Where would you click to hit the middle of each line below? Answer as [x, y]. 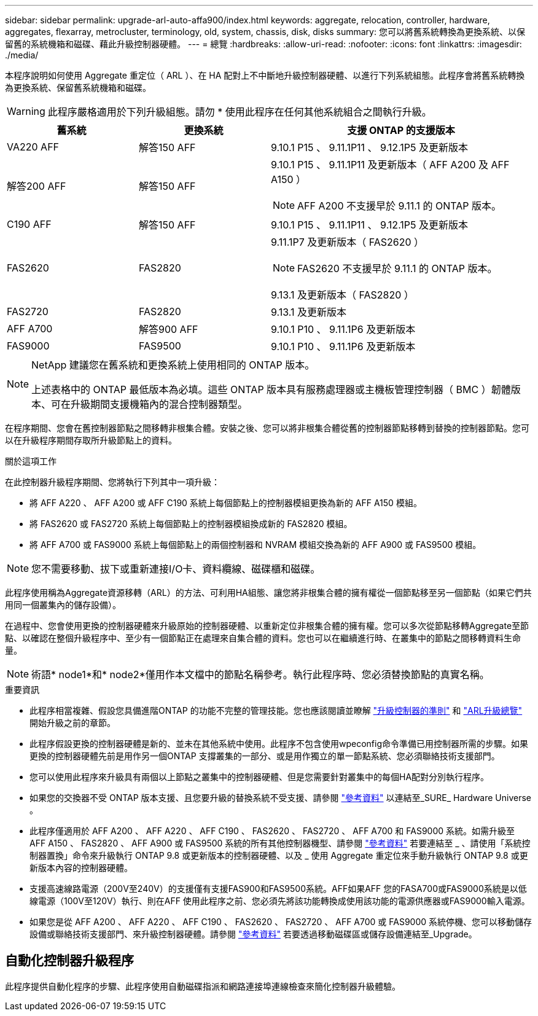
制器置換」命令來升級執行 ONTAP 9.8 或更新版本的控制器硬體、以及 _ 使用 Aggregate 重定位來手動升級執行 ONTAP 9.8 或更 [279, 855]
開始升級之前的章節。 [72, 723]
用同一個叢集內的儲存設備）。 [63, 605]
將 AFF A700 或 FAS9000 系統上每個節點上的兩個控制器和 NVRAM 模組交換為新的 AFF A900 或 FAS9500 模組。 [255, 545]
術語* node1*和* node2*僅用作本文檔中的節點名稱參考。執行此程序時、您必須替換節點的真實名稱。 [260, 674]
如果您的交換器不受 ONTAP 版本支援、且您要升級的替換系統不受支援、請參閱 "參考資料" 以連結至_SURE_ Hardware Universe [281, 798]
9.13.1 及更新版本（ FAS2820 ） [342, 295]
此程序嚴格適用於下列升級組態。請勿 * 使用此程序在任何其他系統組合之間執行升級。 [240, 112]
